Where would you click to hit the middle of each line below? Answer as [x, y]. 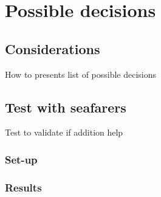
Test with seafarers [66, 107]
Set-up [21, 159]
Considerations [53, 48]
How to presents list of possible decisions [81, 74]
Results [23, 187]
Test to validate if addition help [64, 132]
